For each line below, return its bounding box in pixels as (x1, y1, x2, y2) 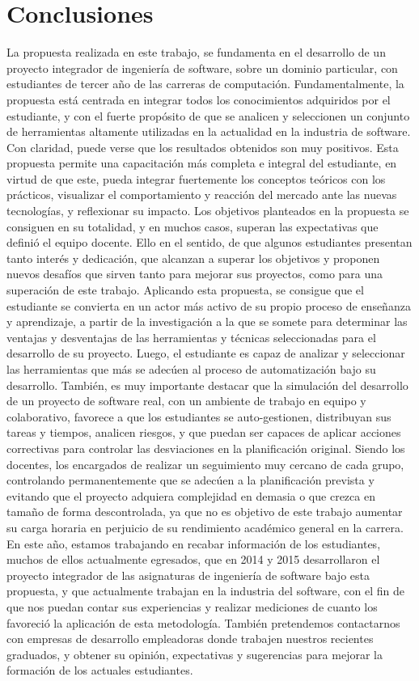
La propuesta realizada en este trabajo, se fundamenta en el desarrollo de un (6, 44, 386, 61)
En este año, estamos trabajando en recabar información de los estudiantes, (6, 535, 381, 552)
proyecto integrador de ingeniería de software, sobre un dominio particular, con (6, 59, 398, 76)
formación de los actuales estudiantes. (6, 662, 193, 679)
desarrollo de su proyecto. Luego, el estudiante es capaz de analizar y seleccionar (6, 345, 405, 362)
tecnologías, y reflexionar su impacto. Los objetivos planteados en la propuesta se (6, 202, 409, 219)
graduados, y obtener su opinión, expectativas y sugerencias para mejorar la (6, 645, 383, 662)
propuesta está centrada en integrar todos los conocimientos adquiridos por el (6, 91, 391, 108)
